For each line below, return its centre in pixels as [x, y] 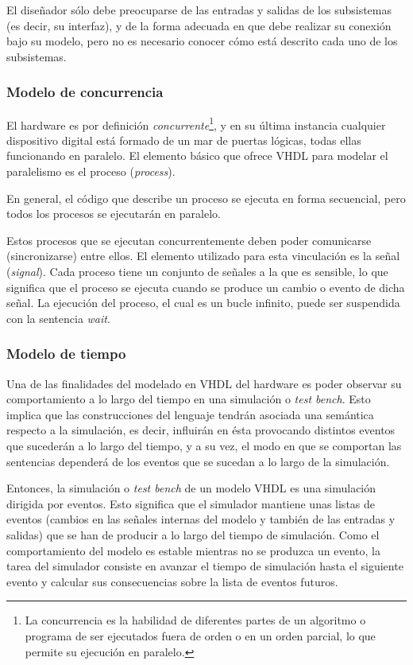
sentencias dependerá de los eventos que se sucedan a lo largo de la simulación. [198, 461]
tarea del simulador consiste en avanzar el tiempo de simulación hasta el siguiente [205, 566]
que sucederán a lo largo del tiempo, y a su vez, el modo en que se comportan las [204, 445]
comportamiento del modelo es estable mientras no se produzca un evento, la [193, 550]
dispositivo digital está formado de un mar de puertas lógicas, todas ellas [184, 140]
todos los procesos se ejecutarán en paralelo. [114, 214]
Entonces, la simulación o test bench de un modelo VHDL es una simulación [191, 488]
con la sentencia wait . [58, 318]
